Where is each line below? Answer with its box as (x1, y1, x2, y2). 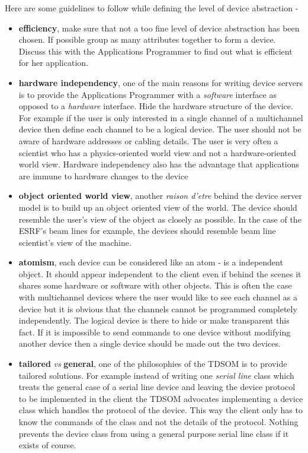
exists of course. (18, 439, 76, 451)
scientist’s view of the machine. (18, 236, 131, 248)
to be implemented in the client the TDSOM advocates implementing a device (18, 392, 303, 404)
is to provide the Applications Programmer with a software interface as (18, 88, 277, 100)
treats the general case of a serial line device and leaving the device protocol (18, 381, 296, 393)
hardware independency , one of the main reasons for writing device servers (18, 76, 303, 88)
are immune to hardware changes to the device (18, 169, 188, 182)
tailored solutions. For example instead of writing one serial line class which (18, 369, 294, 381)
